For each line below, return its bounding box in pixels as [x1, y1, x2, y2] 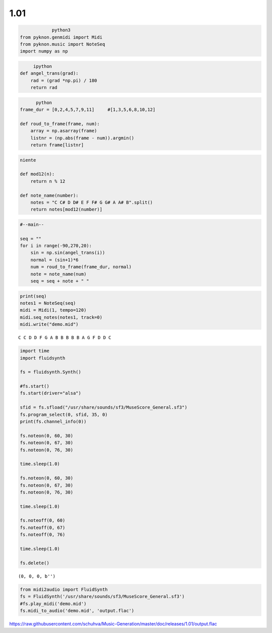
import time [20, 348, 50, 354]
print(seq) [20, 293, 47, 299]
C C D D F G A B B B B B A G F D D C [18, 335, 112, 340]
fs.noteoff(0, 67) [20, 524, 65, 530]
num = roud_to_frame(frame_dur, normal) [30, 264, 132, 270]
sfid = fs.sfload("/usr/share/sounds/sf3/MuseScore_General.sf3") [20, 405, 187, 410]
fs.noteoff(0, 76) [20, 532, 65, 538]
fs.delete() [20, 560, 50, 566]
